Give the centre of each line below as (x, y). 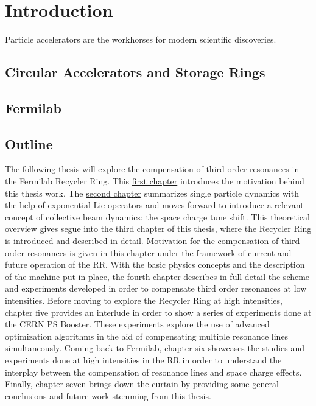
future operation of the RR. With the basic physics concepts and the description (155, 264)
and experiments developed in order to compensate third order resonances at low (156, 288)
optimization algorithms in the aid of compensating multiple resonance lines (147, 336)
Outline (29, 143)
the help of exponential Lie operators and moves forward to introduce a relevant (154, 205)
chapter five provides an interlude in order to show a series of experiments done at (158, 312)
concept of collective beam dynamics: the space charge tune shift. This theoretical (157, 216)
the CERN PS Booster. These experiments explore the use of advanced (137, 324)
